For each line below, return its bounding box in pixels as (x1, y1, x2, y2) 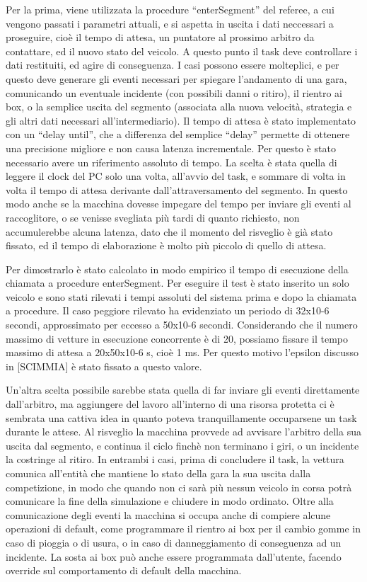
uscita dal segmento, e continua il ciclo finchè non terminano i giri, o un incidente (6, 438, 359, 452)
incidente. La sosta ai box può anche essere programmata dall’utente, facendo (6, 549, 342, 564)
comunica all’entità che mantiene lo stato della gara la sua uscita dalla (6, 466, 311, 480)
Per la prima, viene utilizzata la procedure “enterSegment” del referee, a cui (6, 2, 334, 16)
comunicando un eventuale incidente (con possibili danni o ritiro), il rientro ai (6, 85, 342, 100)
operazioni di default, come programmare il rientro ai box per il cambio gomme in (6, 521, 361, 536)
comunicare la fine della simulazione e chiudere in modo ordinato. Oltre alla (6, 493, 334, 508)
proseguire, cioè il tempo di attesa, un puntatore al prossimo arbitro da (6, 30, 315, 45)
